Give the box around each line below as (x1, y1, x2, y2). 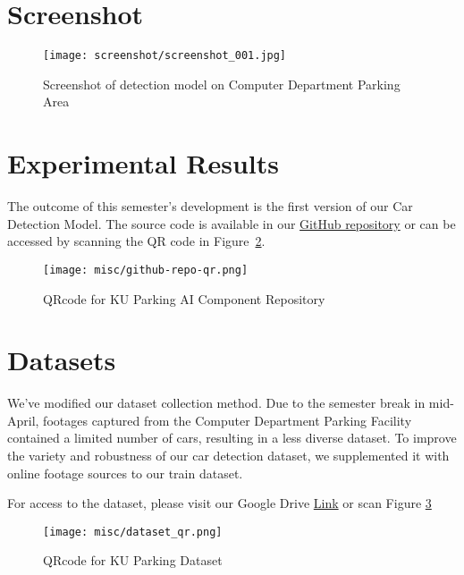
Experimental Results (7, 145, 279, 182)
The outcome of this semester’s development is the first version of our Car (7, 197, 413, 216)
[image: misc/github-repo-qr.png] (43, 263, 249, 276)
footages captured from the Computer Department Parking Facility (43, 410, 412, 429)
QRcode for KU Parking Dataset (43, 551, 223, 570)
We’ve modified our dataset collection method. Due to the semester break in (7, 393, 426, 412)
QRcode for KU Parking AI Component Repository (43, 289, 325, 308)
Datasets (7, 342, 116, 378)
